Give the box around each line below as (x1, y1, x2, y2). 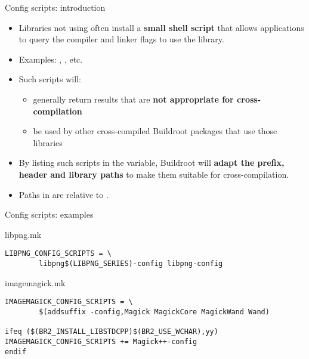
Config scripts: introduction (5, 1, 106, 13)
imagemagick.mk (5, 276, 66, 289)
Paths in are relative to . (18, 188, 109, 200)
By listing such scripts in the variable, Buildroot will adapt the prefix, (18, 156, 285, 169)
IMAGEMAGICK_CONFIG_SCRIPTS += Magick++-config (5, 337, 197, 346)
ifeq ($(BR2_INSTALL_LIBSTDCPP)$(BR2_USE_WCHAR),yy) (5, 327, 218, 336)
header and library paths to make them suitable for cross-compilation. (18, 168, 289, 180)
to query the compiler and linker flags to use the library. (18, 33, 224, 45)
